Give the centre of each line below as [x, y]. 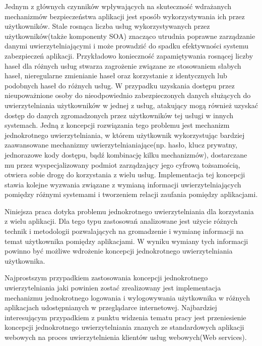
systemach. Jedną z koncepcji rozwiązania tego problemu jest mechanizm [117, 125]
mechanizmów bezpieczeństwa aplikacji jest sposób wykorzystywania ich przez [125, 16]
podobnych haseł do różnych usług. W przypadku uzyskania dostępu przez [120, 85]
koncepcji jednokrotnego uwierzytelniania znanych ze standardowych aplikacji [124, 327]
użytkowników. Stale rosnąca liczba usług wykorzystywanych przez [107, 26]
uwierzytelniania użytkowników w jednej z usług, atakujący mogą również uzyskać [132, 105]
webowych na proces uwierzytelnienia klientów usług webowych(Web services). [126, 337]
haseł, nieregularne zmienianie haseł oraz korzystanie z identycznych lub [116, 76]
